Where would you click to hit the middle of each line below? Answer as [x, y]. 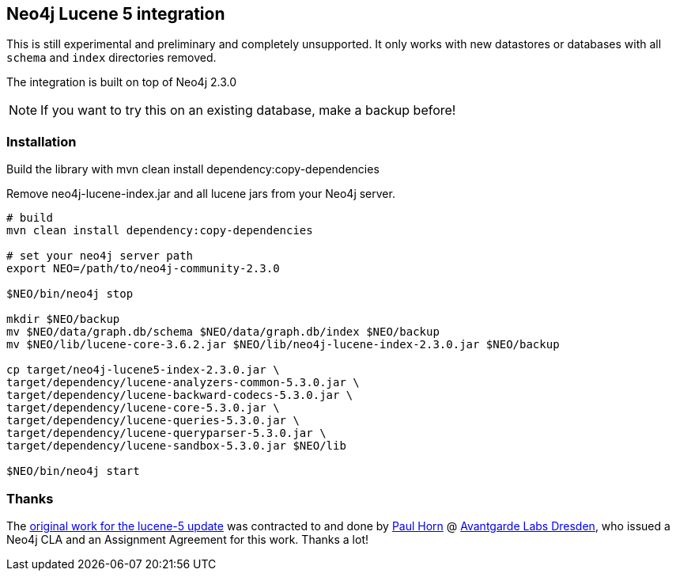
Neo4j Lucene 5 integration [116, 14]
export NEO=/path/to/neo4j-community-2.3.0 [143, 269]
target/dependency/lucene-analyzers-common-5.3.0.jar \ [183, 383]
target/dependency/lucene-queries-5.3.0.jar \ [153, 421]
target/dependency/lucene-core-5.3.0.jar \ [143, 408]
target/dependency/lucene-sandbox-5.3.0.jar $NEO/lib [176, 446]
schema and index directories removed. [111, 58]
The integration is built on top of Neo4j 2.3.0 [122, 82]
